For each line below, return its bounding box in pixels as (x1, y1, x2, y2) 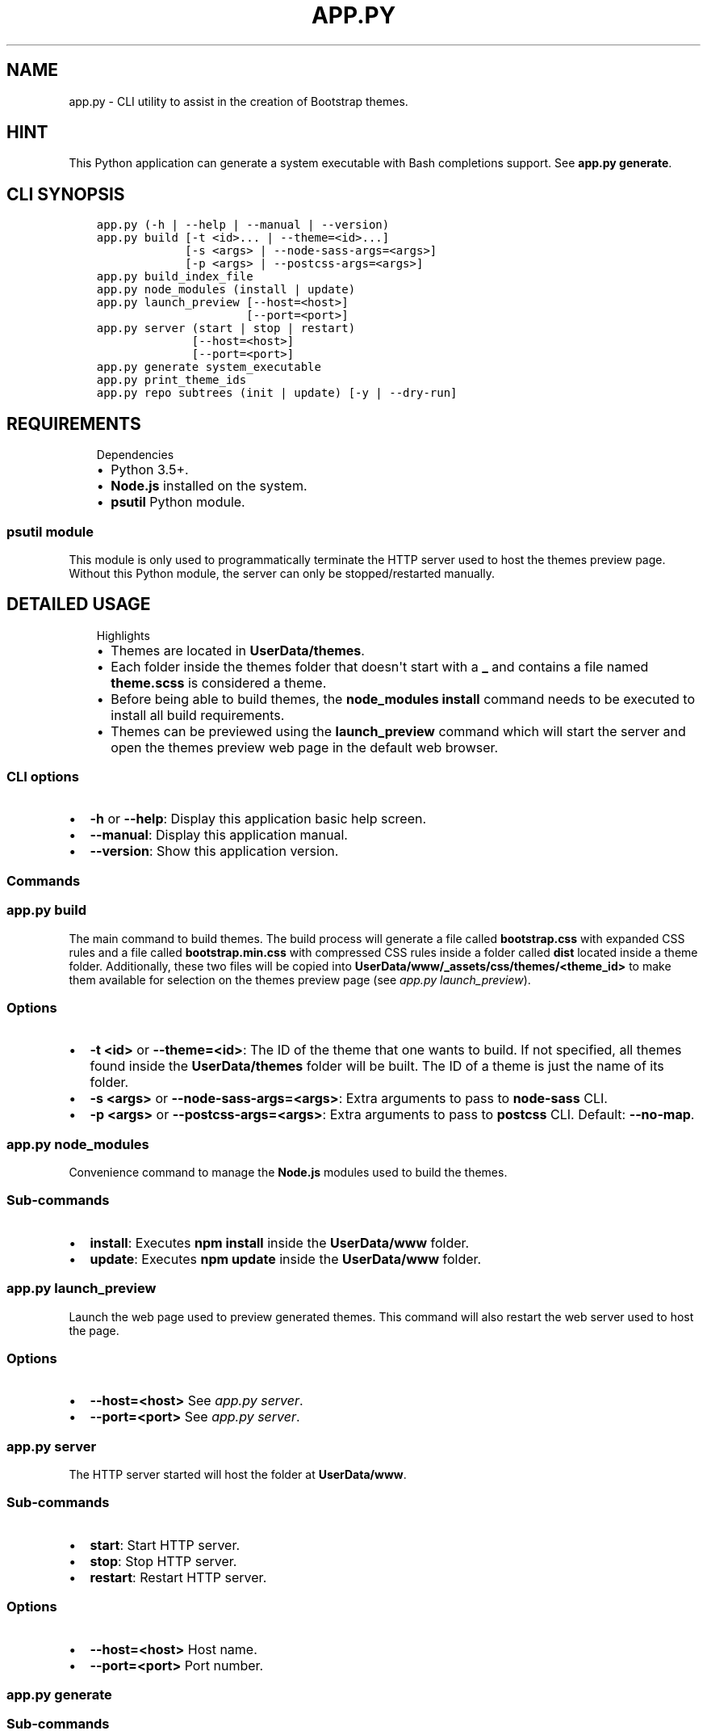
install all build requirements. (111, 706, 285, 723)
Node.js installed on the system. (111, 478, 307, 495)
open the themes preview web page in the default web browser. (111, 739, 499, 756)
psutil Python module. (111, 494, 245, 511)
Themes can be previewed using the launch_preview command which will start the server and (111, 722, 686, 739)
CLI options (6, 769, 79, 785)
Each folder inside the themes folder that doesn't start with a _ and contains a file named (111, 658, 649, 675)
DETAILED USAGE (6, 594, 151, 615)
